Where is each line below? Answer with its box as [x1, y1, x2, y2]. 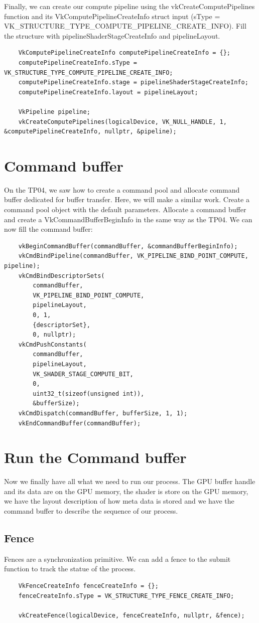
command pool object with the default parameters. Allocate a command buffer [4, 204, 246, 215]
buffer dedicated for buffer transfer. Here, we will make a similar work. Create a [4, 194, 249, 205]
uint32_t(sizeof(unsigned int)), [33, 390, 145, 397]
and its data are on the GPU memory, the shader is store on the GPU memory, [4, 486, 248, 496]
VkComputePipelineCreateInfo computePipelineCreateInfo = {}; [18, 49, 231, 57]
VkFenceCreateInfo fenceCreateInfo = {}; [18, 582, 159, 589]
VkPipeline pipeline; [18, 108, 90, 115]
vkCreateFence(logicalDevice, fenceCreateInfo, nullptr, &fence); [18, 611, 245, 619]
